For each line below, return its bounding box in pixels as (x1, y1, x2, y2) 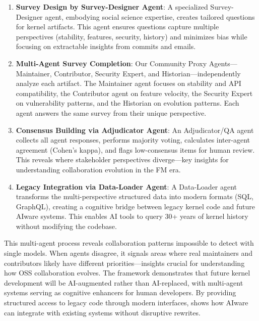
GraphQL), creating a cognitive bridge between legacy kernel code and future (16, 201, 255, 211)
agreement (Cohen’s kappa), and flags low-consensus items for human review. (16, 144, 255, 155)
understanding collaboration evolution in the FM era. (16, 164, 181, 174)
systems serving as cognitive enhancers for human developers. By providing (4, 287, 236, 298)
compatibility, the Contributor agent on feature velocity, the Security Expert (16, 87, 253, 98)
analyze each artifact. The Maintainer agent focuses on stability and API (16, 78, 241, 88)
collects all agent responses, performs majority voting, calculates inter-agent (16, 134, 250, 145)
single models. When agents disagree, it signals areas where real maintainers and (4, 248, 253, 258)
